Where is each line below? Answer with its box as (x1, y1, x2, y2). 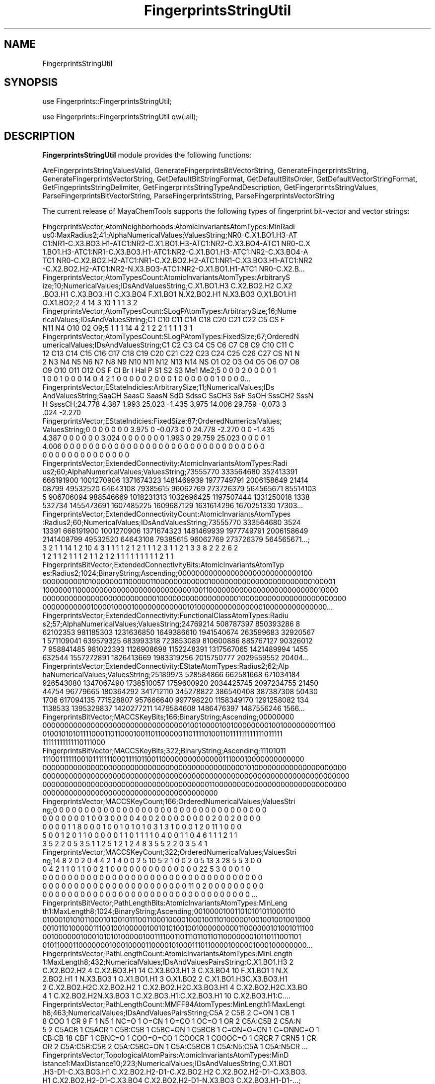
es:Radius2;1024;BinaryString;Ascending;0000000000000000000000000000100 (42, 569, 312, 578)
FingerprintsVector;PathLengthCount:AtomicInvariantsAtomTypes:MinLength (42, 949, 293, 958)
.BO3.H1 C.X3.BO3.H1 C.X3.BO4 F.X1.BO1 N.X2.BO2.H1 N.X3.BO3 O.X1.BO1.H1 (42, 290, 296, 299)
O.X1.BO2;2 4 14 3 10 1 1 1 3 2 (42, 298, 138, 307)
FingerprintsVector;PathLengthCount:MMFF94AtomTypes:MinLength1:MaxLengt (42, 1000, 305, 1009)
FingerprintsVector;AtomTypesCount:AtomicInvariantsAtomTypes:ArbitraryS (42, 273, 290, 282)
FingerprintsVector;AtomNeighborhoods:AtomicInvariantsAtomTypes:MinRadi (42, 222, 295, 231)
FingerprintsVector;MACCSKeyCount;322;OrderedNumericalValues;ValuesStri (42, 848, 297, 857)
